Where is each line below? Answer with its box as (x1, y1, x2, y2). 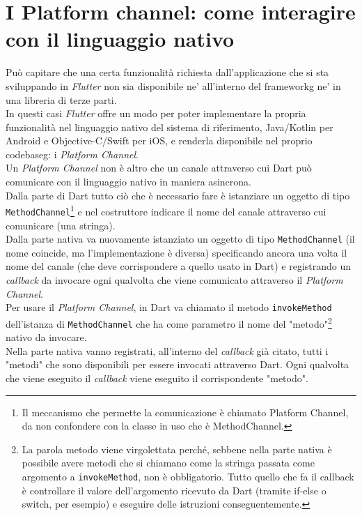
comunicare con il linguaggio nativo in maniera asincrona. (6, 174, 251, 189)
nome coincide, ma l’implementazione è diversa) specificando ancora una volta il (6, 245, 347, 259)
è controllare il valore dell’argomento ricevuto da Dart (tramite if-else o (22, 483, 326, 497)
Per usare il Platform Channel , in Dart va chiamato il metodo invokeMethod (6, 300, 332, 314)
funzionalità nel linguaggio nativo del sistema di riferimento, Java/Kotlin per (6, 119, 333, 134)
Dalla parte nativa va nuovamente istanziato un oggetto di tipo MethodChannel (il (6, 232, 355, 246)
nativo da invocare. (6, 330, 87, 344)
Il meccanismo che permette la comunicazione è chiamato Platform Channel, (22, 404, 349, 419)
